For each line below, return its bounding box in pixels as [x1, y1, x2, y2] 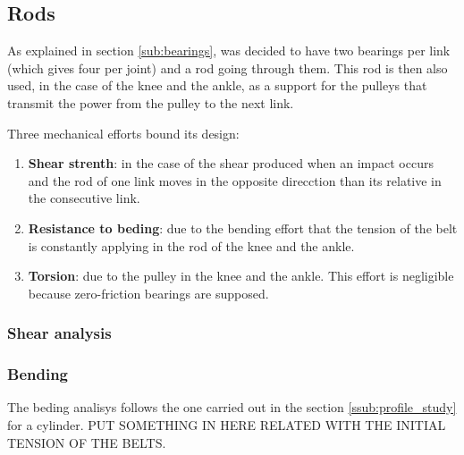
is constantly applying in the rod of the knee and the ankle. [28, 236, 355, 255]
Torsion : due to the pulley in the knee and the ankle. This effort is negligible [28, 266, 454, 285]
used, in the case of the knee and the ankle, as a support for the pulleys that [7, 76, 427, 95]
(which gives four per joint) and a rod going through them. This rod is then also [7, 58, 448, 77]
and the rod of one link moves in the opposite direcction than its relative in [28, 171, 442, 190]
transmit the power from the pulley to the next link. [7, 93, 294, 112]
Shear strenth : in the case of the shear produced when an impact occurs [28, 154, 434, 173]
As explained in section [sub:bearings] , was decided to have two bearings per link [7, 41, 451, 60]
